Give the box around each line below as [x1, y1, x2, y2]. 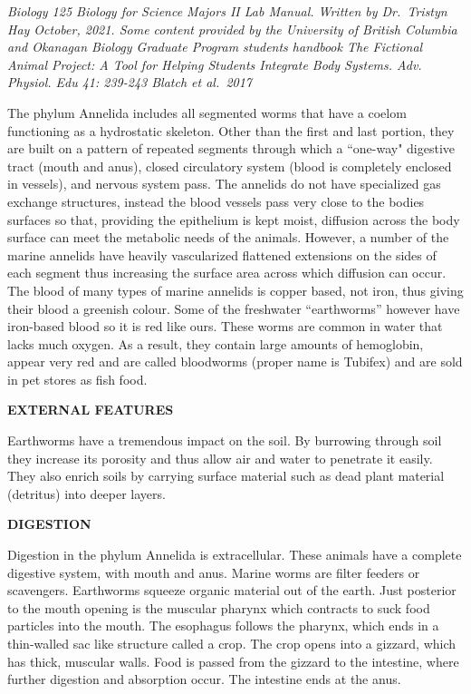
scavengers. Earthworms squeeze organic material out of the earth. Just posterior [7, 581, 457, 600]
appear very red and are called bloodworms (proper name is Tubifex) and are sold [7, 352, 463, 371]
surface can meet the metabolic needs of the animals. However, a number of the [7, 228, 449, 247]
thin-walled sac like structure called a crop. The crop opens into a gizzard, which [7, 634, 457, 652]
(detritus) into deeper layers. [7, 484, 166, 503]
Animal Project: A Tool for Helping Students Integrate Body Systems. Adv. [7, 54, 422, 73]
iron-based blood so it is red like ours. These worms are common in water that [7, 317, 443, 336]
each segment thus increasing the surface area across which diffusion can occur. [7, 263, 447, 282]
